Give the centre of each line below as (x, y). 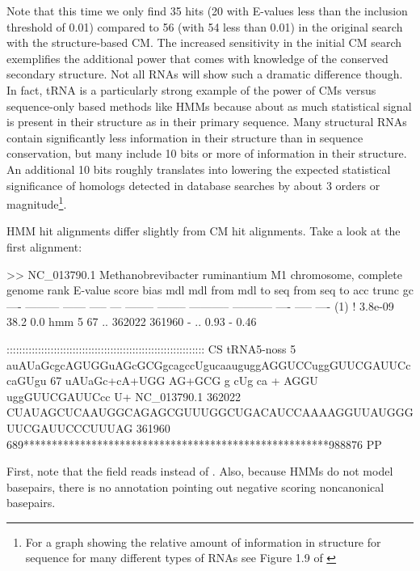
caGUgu (27, 381)
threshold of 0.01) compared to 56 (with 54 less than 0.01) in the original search (205, 26)
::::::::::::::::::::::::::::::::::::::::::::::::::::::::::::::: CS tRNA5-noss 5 (151, 348)
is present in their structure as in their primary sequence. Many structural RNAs (207, 122)
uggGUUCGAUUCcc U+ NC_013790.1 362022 (124, 396)
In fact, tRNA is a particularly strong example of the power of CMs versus (191, 89)
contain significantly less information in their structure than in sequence (185, 137)
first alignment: (44, 246)
